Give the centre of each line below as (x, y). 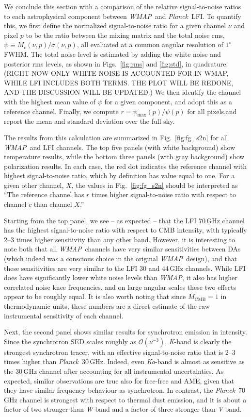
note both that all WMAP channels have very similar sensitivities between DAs (122, 249)
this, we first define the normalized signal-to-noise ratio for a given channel (115, 25)
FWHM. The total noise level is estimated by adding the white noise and (112, 54)
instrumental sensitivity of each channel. (64, 315)
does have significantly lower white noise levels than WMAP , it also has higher (121, 277)
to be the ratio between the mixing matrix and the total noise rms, (125, 35)
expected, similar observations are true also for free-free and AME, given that (119, 380)
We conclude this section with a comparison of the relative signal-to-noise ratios (123, 6)
